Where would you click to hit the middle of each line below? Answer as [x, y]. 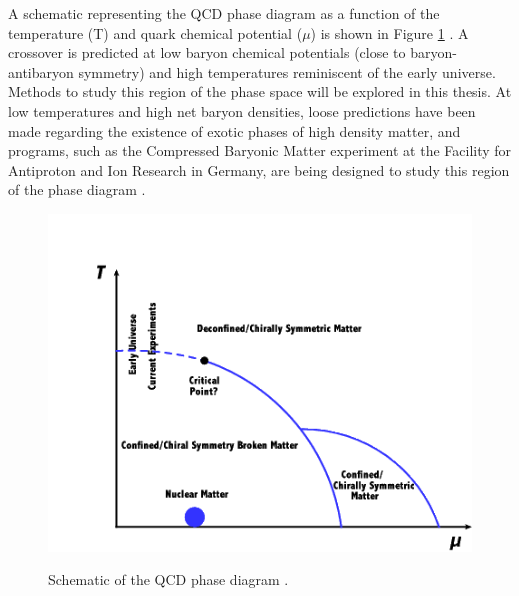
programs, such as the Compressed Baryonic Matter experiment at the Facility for [260, 150]
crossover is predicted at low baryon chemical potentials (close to [207, 52]
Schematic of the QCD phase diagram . [168, 579]
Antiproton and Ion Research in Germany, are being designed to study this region [259, 169]
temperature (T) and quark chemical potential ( [155, 32]
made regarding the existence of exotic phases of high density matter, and [234, 130]
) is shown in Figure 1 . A [389, 32]
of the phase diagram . [77, 189]
